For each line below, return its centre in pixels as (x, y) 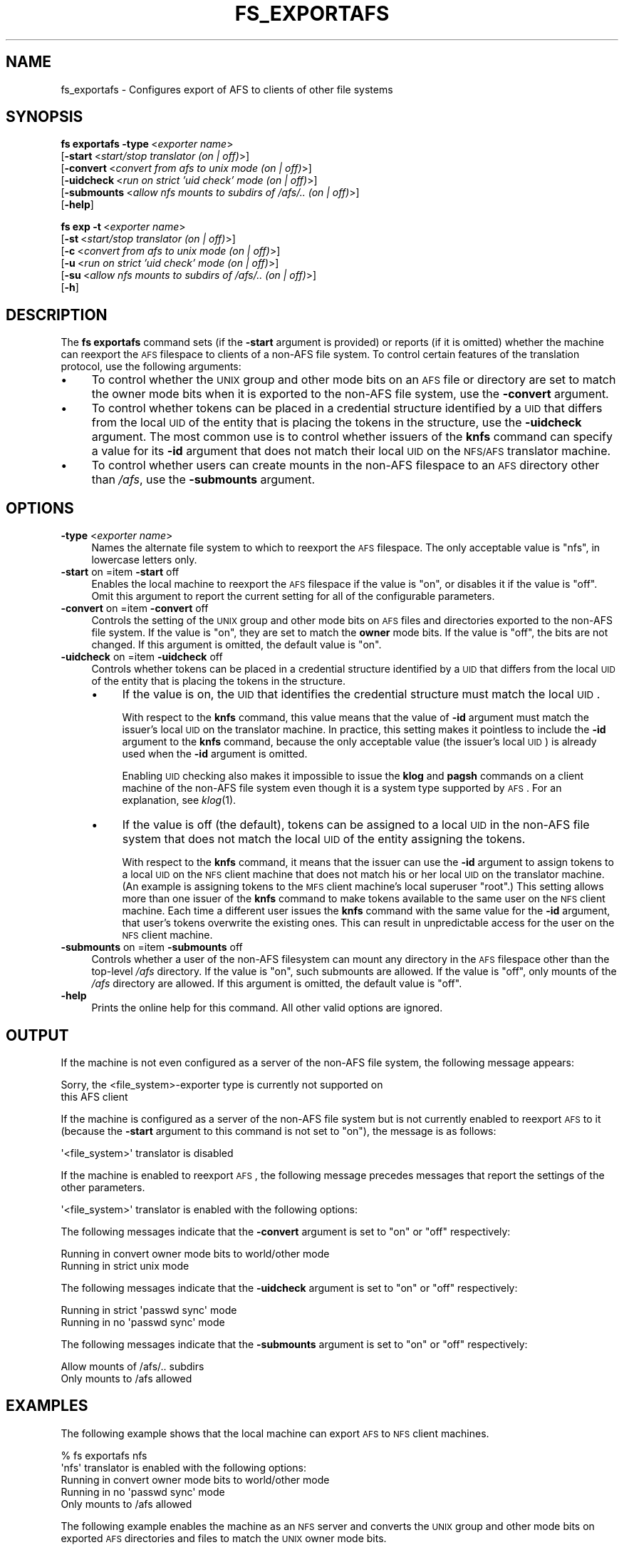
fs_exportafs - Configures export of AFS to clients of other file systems (227, 89)
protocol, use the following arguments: (151, 367)
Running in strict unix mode (125, 1265)
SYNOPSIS (45, 117)
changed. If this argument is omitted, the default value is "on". (236, 645)
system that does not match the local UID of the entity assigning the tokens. (324, 839)
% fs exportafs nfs (104, 1455)
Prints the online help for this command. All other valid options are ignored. (267, 1008)
